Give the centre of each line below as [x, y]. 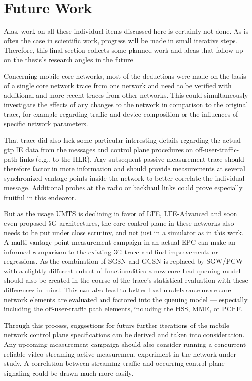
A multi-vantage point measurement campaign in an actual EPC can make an [120, 242]
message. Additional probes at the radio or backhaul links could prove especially [123, 188]
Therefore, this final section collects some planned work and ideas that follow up [124, 50]
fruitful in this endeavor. [40, 197]
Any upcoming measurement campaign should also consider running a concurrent [125, 344]
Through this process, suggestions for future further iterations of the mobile [117, 325]
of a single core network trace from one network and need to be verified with [118, 85]
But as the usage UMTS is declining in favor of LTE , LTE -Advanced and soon [121, 213]
